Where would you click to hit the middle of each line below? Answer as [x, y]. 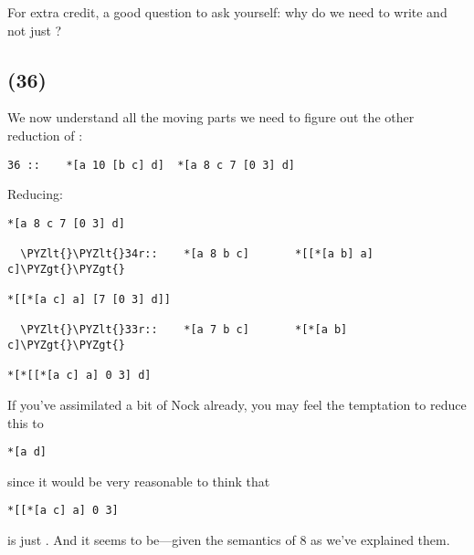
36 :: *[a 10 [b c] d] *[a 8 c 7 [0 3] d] [151, 165]
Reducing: [35, 194]
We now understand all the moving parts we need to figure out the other [211, 117]
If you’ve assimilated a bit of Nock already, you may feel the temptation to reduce [237, 405]
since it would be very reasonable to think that [139, 481]
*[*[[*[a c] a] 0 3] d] [79, 376]
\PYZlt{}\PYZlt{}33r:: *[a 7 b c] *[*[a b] [184, 330]
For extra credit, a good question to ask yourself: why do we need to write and [227, 12]
